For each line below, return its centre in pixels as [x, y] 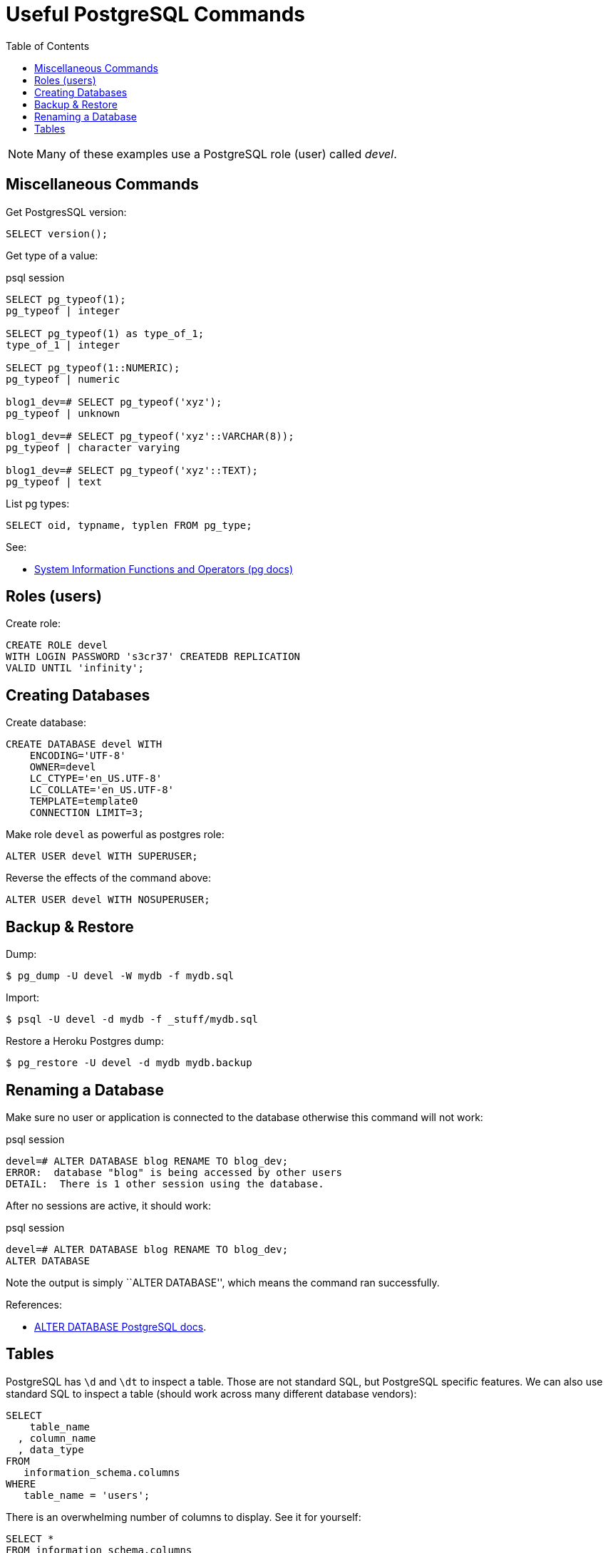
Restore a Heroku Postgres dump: [85, 1041]
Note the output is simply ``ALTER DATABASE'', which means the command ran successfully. [223, 1282]
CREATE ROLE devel [57, 645]
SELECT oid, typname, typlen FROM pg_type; [129, 525]
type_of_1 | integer [63, 345]
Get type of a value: [52, 255]
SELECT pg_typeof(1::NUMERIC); [93, 367]
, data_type [51, 1449]
